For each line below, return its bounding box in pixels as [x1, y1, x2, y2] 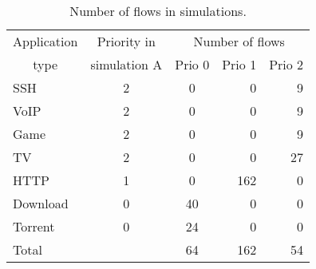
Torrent [13, 217, 55, 235]
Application [13, 32, 78, 50]
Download [13, 194, 69, 212]
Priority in [97, 32, 156, 50]
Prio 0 [175, 55, 210, 73]
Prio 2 [269, 55, 304, 73]
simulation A [90, 55, 163, 73]
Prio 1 [222, 55, 257, 73]
